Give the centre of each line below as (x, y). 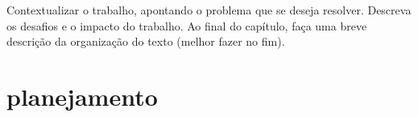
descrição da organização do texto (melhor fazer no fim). (146, 41)
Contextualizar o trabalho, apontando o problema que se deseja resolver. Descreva (209, 10)
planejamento (82, 96)
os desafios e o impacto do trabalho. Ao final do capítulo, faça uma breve (187, 25)
